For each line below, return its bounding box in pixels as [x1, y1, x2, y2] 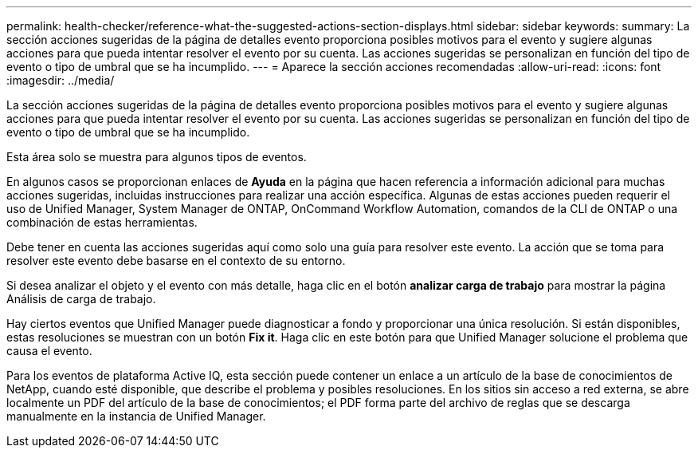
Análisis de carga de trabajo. [6, 292, 156, 306]
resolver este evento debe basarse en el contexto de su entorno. [6, 254, 346, 267]
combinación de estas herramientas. [6, 215, 198, 229]
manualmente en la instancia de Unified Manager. [6, 409, 266, 423]
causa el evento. [6, 344, 92, 357]
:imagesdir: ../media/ [6, 73, 115, 87]
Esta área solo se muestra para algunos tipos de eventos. [6, 150, 307, 164]
